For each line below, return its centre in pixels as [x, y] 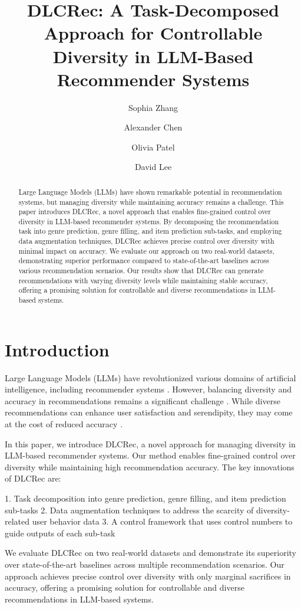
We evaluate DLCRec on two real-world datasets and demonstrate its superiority [151, 553]
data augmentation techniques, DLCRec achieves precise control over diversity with [146, 241]
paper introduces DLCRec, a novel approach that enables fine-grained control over [145, 212]
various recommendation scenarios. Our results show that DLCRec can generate [141, 271]
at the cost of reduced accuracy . [64, 424]
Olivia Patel [153, 147]
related [17, 521]
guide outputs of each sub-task [60, 533]
